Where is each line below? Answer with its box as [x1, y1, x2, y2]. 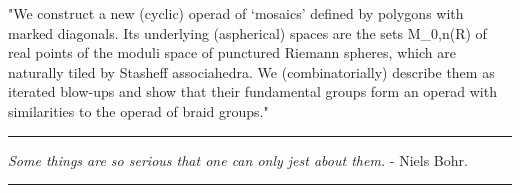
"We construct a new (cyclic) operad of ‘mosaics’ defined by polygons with [8, 3, 464, 23]
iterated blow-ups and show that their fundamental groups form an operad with [8, 81, 497, 102]
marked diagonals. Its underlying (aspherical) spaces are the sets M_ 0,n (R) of [8, 22, 487, 43]
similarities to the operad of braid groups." [8, 100, 269, 121]
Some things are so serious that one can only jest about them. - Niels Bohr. [8, 149, 468, 170]
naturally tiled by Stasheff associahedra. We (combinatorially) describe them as [8, 61, 495, 82]
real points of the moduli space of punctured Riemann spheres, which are [8, 42, 456, 63]
